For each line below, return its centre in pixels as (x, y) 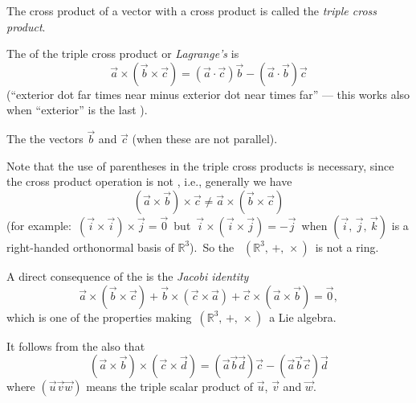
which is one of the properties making (99, 317)
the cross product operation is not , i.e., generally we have (149, 181)
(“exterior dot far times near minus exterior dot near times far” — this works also (208, 94)
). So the (212, 247)
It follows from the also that (76, 345)
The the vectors (45, 139)
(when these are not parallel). (205, 139)
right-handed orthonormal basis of (90, 247)
